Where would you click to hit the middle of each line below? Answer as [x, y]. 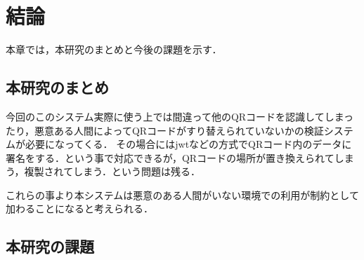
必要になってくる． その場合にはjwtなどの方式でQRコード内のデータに [188, 144]
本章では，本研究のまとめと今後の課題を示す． [114, 49]
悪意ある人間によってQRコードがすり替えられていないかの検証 [179, 130]
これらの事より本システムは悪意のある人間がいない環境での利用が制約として [182, 194]
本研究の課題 [50, 246]
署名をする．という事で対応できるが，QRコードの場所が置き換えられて [170, 157]
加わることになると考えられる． [79, 208]
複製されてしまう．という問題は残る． [112, 171]
